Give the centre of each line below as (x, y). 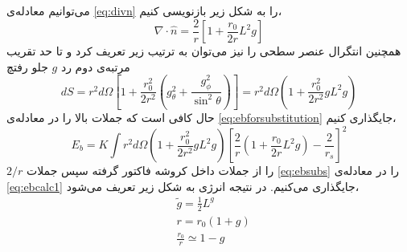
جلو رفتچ (27, 66)
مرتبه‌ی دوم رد (95, 66)
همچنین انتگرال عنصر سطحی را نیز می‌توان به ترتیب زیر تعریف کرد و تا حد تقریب (204, 51)
